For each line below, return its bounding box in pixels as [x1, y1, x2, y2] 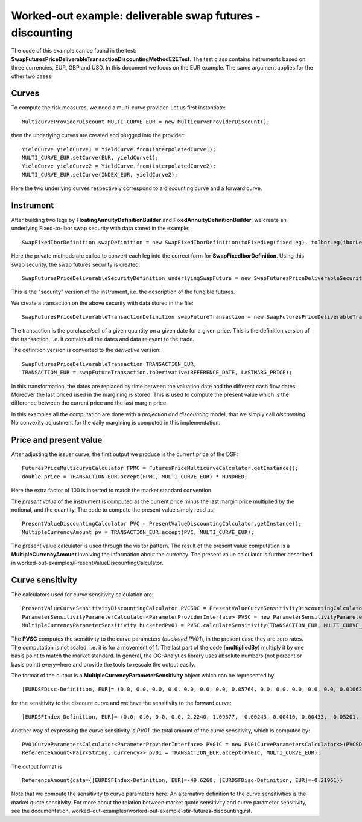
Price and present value [11, 434, 103, 445]
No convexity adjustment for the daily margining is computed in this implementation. [11, 419, 220, 426]
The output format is [11, 763, 63, 770]
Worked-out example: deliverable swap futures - [11, 9, 261, 22]
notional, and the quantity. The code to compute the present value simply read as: [11, 506, 215, 514]
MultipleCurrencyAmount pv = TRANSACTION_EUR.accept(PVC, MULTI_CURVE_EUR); [22, 529, 255, 535]
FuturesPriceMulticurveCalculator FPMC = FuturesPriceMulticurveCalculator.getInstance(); [22, 465, 299, 472]
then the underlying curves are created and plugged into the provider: [11, 132, 185, 139]
